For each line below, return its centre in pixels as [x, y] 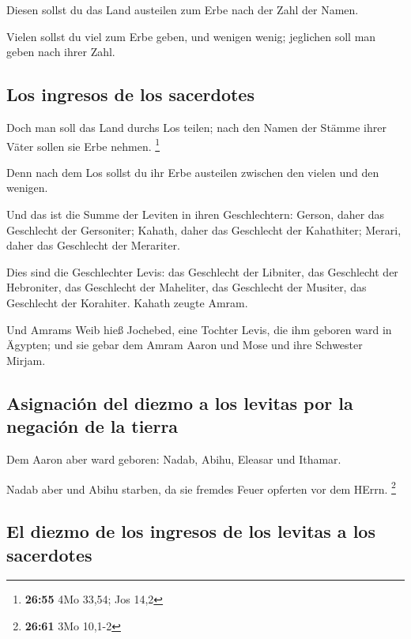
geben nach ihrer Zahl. [61, 52]
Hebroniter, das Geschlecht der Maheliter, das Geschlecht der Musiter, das [187, 287]
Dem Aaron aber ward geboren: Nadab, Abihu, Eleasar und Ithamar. [174, 459]
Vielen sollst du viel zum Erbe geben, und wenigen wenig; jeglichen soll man [191, 36]
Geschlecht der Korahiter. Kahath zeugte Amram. [127, 302]
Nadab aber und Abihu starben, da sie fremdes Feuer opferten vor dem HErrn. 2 [201, 487]
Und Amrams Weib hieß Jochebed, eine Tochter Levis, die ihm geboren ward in [199, 329]
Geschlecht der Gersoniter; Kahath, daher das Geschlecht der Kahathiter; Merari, [204, 229]
